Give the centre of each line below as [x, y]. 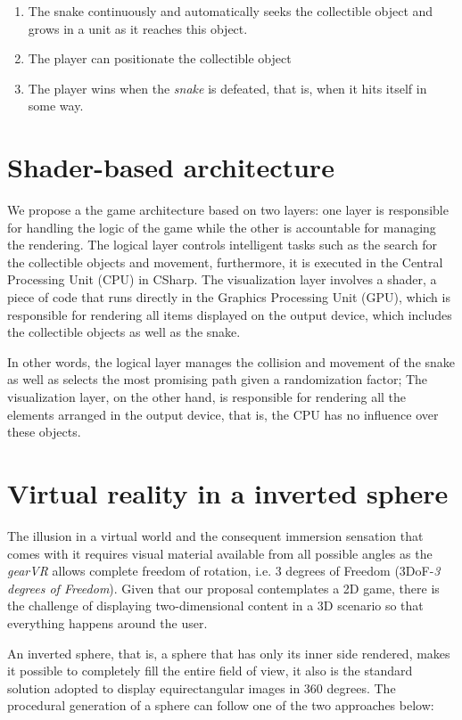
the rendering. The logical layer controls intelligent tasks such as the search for [223, 245]
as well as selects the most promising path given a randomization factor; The [218, 379]
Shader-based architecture [171, 167]
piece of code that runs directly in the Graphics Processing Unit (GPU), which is [229, 297]
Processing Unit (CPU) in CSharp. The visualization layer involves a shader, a [222, 279]
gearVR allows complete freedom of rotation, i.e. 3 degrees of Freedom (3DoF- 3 [224, 571]
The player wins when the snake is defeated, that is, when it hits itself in [227, 88]
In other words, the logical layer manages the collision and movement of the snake [231, 361]
